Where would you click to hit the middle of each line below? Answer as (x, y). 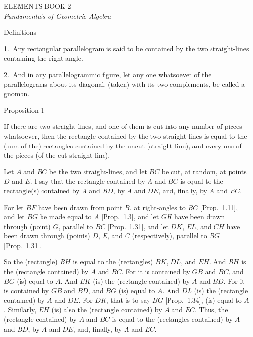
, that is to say (128, 300)
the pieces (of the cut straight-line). (57, 155)
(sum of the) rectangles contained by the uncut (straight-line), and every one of (123, 145)
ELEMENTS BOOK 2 (38, 6)
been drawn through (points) (47, 236)
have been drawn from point (80, 207)
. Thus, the (211, 309)
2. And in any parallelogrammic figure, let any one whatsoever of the (108, 74)
